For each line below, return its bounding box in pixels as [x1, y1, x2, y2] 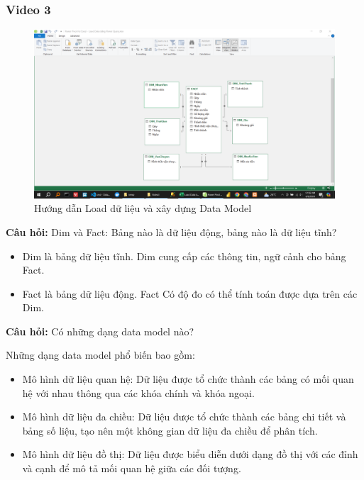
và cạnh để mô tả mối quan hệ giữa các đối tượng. [22, 461, 241, 476]
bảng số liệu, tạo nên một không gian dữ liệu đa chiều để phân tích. [22, 423, 318, 437]
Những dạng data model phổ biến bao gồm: [6, 347, 195, 362]
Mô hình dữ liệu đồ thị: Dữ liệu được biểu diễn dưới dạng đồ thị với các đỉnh [22, 447, 358, 462]
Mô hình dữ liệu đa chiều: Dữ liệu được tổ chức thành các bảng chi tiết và [22, 409, 346, 424]
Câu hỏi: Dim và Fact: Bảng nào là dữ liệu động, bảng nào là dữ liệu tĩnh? [6, 224, 337, 239]
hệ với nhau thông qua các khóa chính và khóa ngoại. [22, 385, 255, 400]
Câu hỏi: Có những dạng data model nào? [6, 323, 194, 338]
